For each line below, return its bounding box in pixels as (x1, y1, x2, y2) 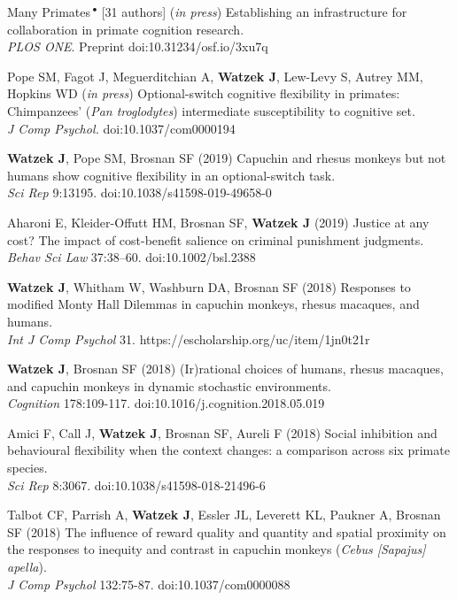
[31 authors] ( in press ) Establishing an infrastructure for (101, 3, 407, 20)
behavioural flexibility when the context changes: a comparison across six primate (7, 441, 450, 459)
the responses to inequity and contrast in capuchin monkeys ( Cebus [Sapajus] (7, 540, 426, 558)
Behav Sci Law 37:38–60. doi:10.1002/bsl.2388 (7, 248, 256, 266)
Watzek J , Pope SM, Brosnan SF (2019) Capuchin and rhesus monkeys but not (7, 149, 446, 167)
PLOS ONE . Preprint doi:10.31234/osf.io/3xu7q (7, 37, 268, 56)
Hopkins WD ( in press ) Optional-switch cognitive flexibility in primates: (7, 84, 400, 103)
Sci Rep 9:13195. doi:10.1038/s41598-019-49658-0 (7, 183, 272, 202)
